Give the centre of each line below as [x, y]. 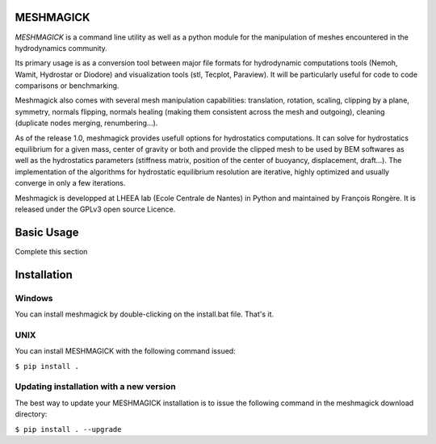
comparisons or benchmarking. [67, 86]
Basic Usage [47, 232]
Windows [34, 298]
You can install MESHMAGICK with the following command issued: [125, 351]
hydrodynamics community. [61, 48]
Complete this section [51, 251]
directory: [31, 414]
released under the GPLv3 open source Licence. [95, 209]
